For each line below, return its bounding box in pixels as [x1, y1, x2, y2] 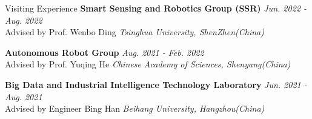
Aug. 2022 [5, 13, 42, 26]
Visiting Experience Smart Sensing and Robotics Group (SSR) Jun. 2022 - [5, 2, 307, 14]
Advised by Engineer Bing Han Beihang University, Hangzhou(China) [5, 102, 265, 115]
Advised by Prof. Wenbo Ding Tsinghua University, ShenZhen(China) [5, 25, 264, 38]
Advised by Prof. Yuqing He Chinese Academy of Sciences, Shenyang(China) [5, 58, 291, 70]
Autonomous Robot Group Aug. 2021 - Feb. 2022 [5, 46, 204, 58]
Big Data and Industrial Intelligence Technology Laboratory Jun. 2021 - [5, 78, 307, 90]
